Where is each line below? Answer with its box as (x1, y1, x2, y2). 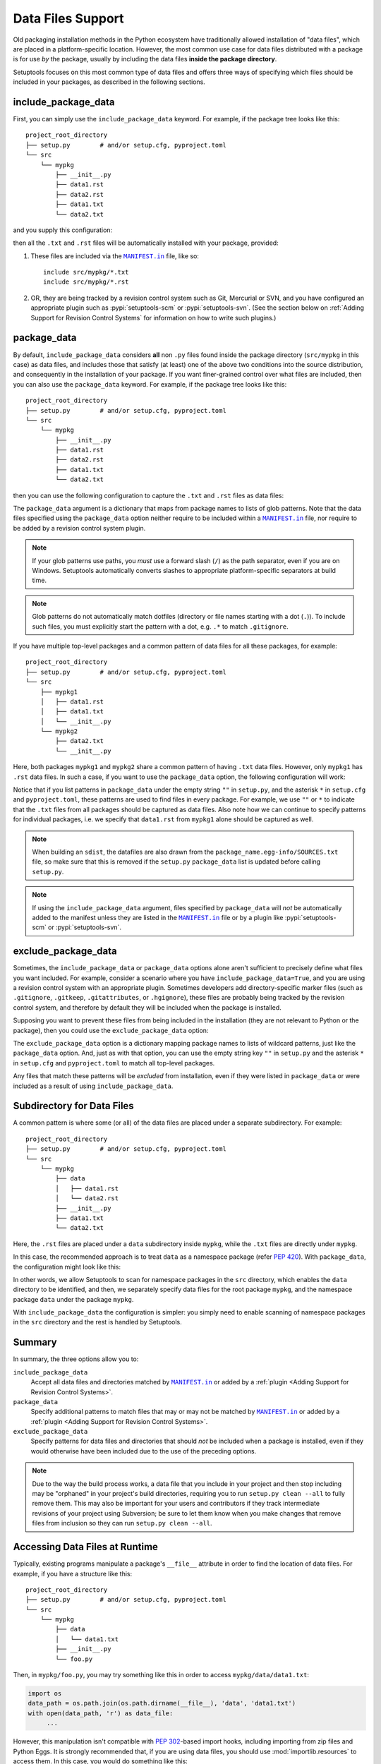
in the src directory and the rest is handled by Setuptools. (13, 1318, 183, 1327)
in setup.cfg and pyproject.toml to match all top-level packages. (13, 1058, 215, 1067)
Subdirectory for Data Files (13, 1100, 134, 1112)
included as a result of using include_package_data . (13, 1082, 174, 1090)
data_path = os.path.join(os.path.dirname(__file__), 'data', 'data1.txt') (28, 1699, 296, 1708)
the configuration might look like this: (13, 1262, 121, 1271)
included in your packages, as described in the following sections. (13, 78, 206, 86)
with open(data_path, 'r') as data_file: (28, 1709, 174, 1717)
